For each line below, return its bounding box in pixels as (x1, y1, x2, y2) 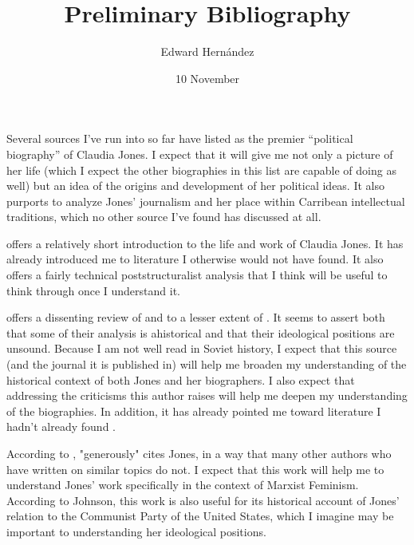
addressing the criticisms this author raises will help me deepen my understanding (6, 387, 408, 404)
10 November (175, 69, 240, 86)
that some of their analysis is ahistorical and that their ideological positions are (6, 324, 395, 341)
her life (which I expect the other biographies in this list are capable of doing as (6, 161, 396, 178)
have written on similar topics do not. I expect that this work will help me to (6, 460, 384, 477)
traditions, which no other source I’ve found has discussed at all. (6, 208, 321, 225)
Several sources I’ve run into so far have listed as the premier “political (6, 130, 353, 147)
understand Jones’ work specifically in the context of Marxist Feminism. (6, 476, 359, 493)
